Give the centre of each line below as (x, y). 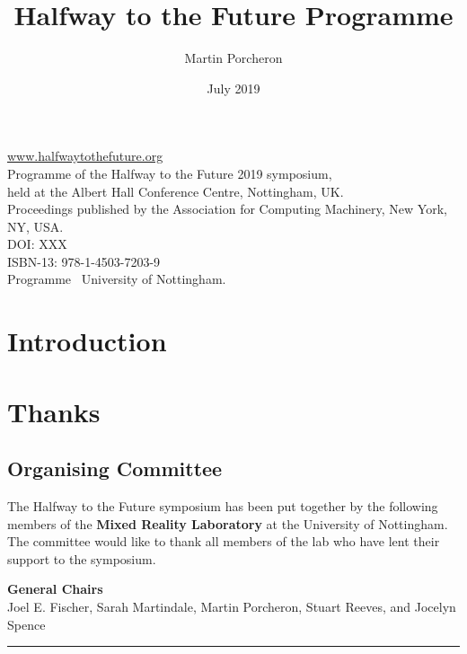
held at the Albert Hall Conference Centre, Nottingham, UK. (176, 191)
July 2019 (233, 88)
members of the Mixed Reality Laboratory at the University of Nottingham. (228, 523)
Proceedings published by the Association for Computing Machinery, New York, (227, 209)
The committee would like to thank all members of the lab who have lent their (224, 541)
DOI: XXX (37, 244)
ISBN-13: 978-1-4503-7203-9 (84, 261)
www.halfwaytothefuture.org (85, 156)
